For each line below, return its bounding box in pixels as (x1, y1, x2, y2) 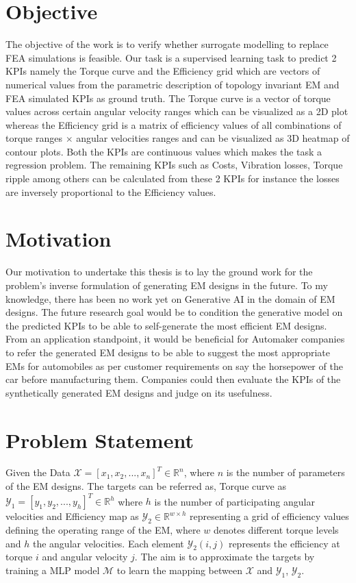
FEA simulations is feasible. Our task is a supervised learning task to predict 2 (5, 50, 337, 64)
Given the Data (5, 465, 71, 480)
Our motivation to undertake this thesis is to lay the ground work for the (5, 264, 313, 279)
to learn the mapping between (116, 562, 242, 577)
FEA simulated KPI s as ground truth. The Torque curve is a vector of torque (5, 90, 331, 105)
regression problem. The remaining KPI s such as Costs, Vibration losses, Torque (5, 158, 343, 172)
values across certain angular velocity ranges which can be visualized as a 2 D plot (5, 104, 348, 119)
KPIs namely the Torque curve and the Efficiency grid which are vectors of (5, 64, 320, 78)
